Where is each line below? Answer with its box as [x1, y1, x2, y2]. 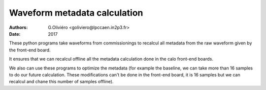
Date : [9, 31, 21, 37]
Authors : [9, 24, 28, 30]
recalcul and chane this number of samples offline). [9, 79, 114, 85]
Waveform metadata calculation [9, 7, 143, 18]
